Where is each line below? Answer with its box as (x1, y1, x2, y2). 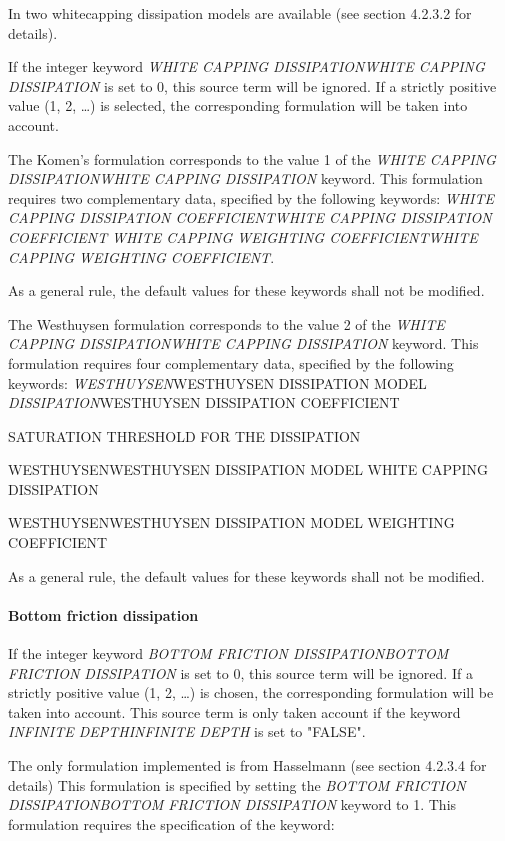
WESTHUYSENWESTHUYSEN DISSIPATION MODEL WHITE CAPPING (8, 459, 489, 480)
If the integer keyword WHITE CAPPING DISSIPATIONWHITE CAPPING (8, 56, 485, 77)
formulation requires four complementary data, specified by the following (8, 352, 454, 373)
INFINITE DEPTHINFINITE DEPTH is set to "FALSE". (8, 721, 366, 742)
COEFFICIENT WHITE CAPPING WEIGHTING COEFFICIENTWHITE (8, 226, 478, 247)
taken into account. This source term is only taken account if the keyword (8, 701, 461, 722)
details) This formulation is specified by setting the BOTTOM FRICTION (8, 774, 466, 795)
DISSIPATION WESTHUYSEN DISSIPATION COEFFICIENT (8, 392, 400, 413)
